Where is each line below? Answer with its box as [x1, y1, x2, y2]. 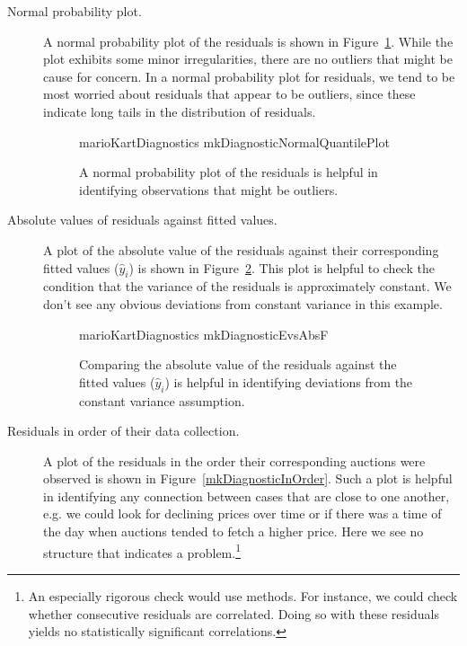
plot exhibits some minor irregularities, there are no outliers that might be [43, 49, 453, 68]
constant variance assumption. [79, 391, 245, 410]
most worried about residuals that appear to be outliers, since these [43, 84, 416, 103]
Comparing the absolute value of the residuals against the [79, 355, 397, 374]
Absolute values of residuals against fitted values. [7, 210, 278, 229]
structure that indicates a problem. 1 [43, 540, 242, 562]
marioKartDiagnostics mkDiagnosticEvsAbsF [79, 324, 329, 343]
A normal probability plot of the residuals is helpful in [79, 163, 378, 181]
